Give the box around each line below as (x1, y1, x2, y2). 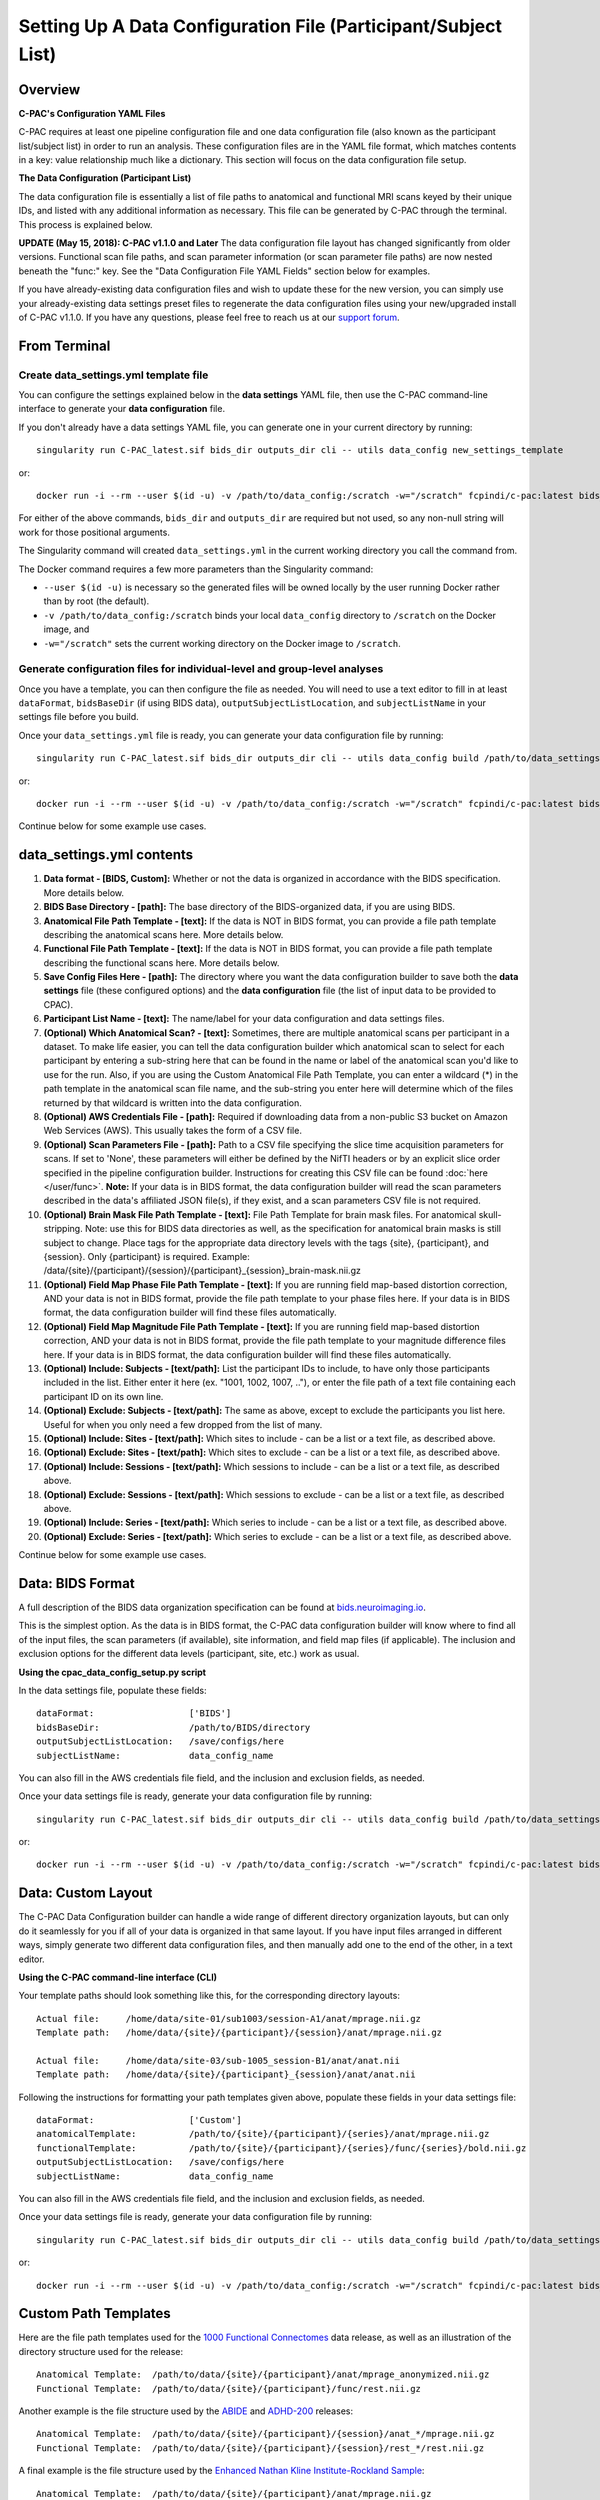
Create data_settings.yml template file (18, 368, 209, 382)
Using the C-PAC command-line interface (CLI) (18, 1971, 218, 1983)
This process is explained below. (18, 218, 154, 230)
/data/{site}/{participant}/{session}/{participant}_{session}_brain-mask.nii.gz (43, 1265, 362, 1277)
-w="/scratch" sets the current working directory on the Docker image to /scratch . (43, 637, 402, 649)
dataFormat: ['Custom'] (36, 2115, 242, 2126)
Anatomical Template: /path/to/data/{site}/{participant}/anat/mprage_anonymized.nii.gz (36, 2369, 490, 2380)
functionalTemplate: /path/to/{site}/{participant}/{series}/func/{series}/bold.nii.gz (36, 2142, 527, 2154)
